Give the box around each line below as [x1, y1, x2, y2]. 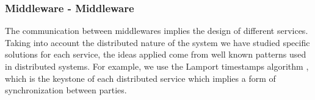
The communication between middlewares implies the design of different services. [5, 24, 308, 37]
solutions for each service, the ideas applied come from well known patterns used [5, 48, 306, 61]
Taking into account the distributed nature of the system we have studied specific [5, 36, 310, 48]
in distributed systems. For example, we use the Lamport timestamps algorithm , [5, 60, 309, 72]
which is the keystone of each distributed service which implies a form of [5, 72, 276, 84]
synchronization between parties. [5, 84, 127, 96]
